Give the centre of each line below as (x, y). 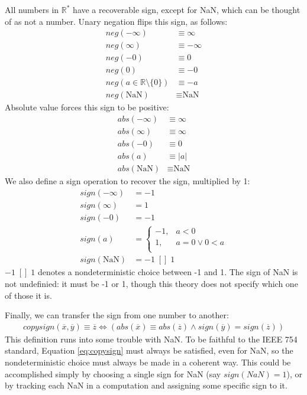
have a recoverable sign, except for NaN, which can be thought (187, 9)
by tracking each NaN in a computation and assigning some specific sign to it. (146, 385)
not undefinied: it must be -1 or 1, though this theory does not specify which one (151, 284)
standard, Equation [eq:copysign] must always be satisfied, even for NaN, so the (149, 350)
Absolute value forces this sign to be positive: (87, 107)
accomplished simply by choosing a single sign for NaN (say (113, 373)
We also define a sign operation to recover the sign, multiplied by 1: (127, 181)
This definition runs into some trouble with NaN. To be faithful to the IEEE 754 (151, 339)
